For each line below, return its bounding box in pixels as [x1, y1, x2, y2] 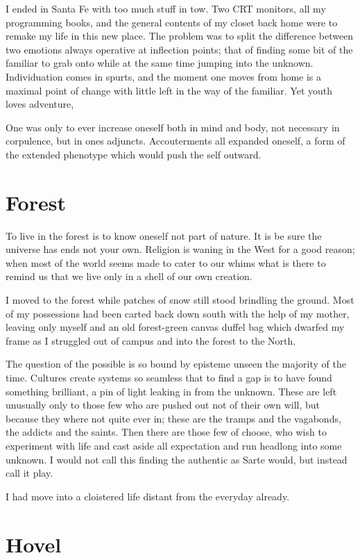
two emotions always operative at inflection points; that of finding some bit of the [6, 42, 353, 56]
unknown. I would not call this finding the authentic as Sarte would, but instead [6, 452, 348, 466]
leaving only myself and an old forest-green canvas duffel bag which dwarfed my [6, 320, 345, 334]
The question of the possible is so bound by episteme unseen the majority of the [6, 356, 346, 371]
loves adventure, [6, 97, 74, 111]
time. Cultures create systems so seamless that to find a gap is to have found [6, 370, 332, 384]
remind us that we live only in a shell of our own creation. [6, 269, 252, 284]
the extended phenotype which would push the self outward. [6, 147, 262, 161]
